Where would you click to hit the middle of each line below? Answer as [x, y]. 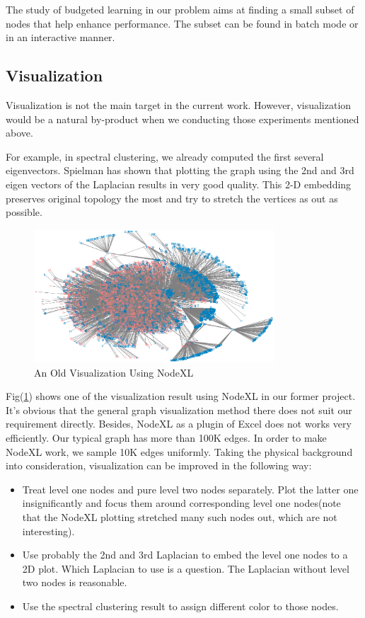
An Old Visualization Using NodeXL [114, 372]
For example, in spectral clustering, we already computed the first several [165, 156]
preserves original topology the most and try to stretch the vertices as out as [172, 198]
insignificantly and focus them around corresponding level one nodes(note [181, 503]
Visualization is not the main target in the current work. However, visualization [179, 104]
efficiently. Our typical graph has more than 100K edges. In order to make [166, 437]
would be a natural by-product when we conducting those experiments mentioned [182, 119]
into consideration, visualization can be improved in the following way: [159, 465]
